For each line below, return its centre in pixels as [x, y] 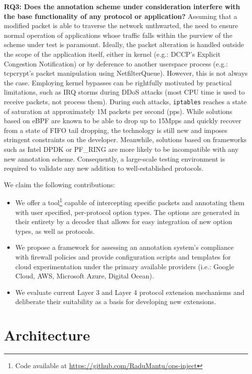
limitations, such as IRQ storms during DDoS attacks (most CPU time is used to [124, 92]
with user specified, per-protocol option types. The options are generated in [127, 212]
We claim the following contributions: [60, 184]
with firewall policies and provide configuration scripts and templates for [123, 256]
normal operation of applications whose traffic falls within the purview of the [118, 35]
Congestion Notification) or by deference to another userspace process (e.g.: [116, 63]
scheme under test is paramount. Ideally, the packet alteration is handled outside [124, 44]
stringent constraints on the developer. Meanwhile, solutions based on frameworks [125, 139]
